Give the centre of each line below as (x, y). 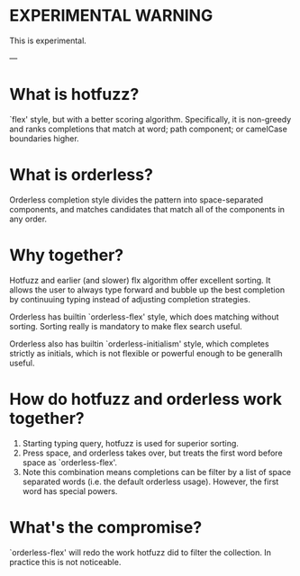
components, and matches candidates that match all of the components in (147, 209)
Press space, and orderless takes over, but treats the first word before (152, 453)
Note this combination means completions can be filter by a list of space (157, 472)
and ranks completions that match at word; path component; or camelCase (149, 129)
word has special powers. (70, 490)
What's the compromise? (106, 527)
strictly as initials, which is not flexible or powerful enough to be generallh (146, 353)
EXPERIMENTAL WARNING (111, 16)
